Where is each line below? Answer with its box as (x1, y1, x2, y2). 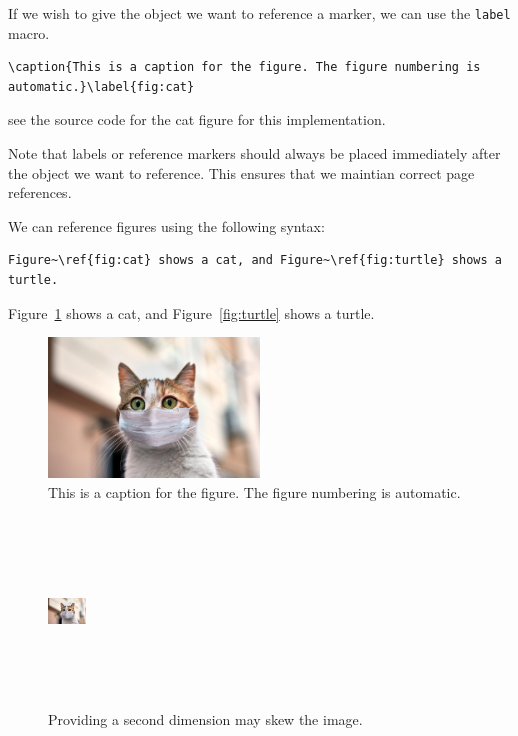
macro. (8, 22, 50, 43)
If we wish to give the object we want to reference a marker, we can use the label (8, 3, 511, 23)
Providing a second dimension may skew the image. (48, 709, 363, 730)
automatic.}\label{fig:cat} (8, 79, 195, 94)
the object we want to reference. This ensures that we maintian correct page (8, 162, 475, 183)
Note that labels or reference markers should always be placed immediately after (8, 143, 501, 164)
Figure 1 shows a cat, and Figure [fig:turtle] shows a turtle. (8, 302, 375, 323)
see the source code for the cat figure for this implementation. (8, 109, 386, 130)
